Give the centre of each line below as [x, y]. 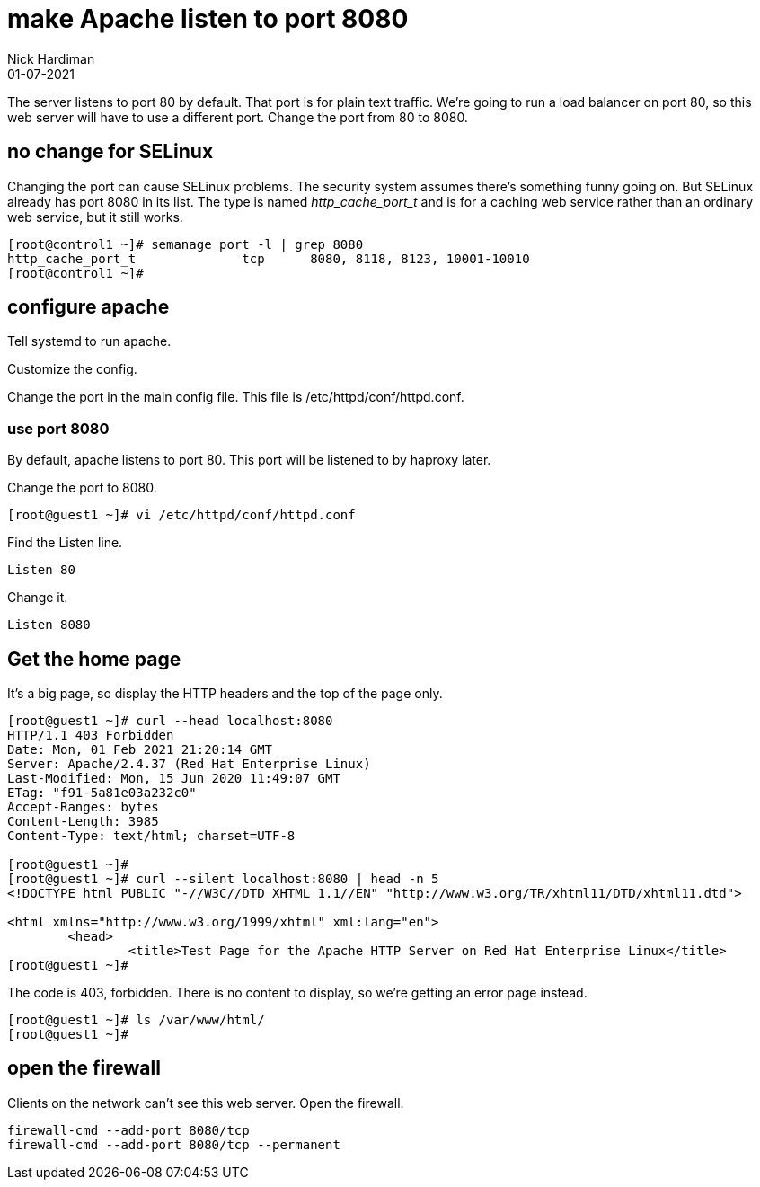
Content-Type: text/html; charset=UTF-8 [151, 836]
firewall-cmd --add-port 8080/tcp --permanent [174, 1144]
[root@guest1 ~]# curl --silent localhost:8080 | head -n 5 [223, 879]
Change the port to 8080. [82, 488]
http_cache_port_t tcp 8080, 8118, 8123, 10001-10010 [269, 258]
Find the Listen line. [65, 543]
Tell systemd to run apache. [89, 341]
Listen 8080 [49, 625]
